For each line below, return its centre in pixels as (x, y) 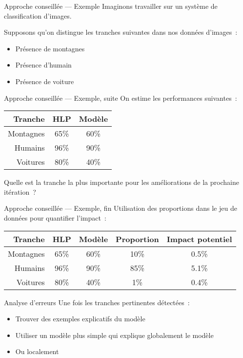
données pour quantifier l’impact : (55, 217)
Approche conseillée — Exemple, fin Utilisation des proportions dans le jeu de (121, 208)
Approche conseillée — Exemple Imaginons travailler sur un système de (111, 6)
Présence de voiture (45, 81)
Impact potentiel (199, 239)
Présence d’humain (43, 65)
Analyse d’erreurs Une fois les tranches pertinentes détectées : (97, 302)
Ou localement (37, 351)
